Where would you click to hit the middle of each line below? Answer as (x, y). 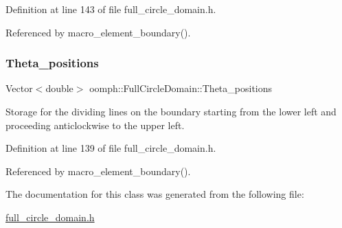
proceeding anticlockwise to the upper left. (95, 125)
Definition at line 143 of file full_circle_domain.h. (111, 9)
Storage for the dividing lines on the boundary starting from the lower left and (171, 111)
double (59, 88)
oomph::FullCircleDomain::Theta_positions (181, 88)
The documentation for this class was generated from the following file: (155, 194)
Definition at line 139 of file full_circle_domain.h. (111, 148)
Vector (19, 88)
